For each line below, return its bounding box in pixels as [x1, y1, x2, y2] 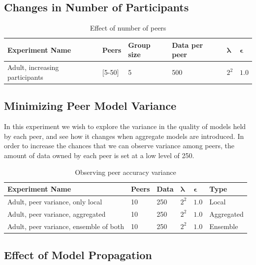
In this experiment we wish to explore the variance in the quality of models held [4, 121, 246, 132]
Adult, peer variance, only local [7, 196, 102, 206]
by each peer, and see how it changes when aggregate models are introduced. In [4, 131, 244, 141]
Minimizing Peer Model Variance [4, 98, 176, 113]
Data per [172, 39, 203, 50]
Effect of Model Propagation [4, 247, 152, 263]
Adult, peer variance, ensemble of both [7, 221, 124, 231]
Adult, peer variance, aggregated [7, 208, 106, 219]
